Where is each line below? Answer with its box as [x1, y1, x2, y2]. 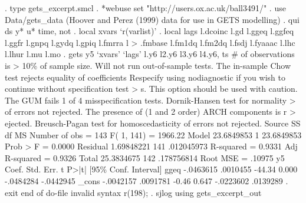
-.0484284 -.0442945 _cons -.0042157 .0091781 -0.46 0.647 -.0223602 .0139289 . [5, 174, 288, 187]
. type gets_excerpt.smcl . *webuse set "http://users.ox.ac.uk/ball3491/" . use [5, 2, 286, 14]
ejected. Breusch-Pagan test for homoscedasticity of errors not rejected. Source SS [5, 117, 301, 129]
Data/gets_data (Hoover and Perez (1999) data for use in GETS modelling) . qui [5, 13, 300, 25]
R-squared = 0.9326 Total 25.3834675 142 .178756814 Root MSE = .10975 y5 [5, 151, 285, 164]
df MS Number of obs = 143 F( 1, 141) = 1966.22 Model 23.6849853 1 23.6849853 [5, 128, 302, 141]
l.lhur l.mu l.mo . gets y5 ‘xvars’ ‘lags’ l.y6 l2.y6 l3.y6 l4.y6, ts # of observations [5, 48, 295, 60]
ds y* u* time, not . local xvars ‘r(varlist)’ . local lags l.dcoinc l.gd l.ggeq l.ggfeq [5, 25, 294, 37]
